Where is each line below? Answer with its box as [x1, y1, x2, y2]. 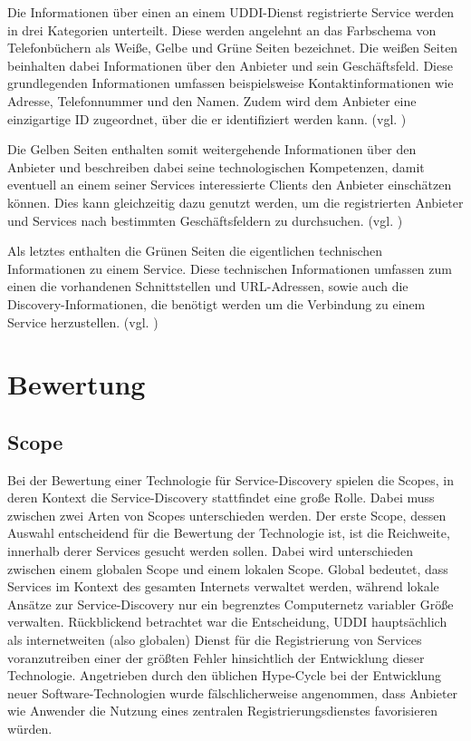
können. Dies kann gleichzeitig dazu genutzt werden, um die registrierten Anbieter [7, 192, 464, 211]
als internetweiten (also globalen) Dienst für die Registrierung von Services [7, 630, 422, 649]
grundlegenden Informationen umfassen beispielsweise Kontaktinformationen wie [7, 73, 454, 93]
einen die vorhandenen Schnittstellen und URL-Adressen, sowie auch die [7, 277, 409, 296]
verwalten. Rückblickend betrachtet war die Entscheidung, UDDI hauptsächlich [7, 612, 447, 631]
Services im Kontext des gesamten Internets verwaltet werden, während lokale [7, 577, 439, 596]
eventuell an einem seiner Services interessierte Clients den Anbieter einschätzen [7, 175, 452, 194]
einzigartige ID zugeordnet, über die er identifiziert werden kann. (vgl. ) [7, 109, 407, 128]
